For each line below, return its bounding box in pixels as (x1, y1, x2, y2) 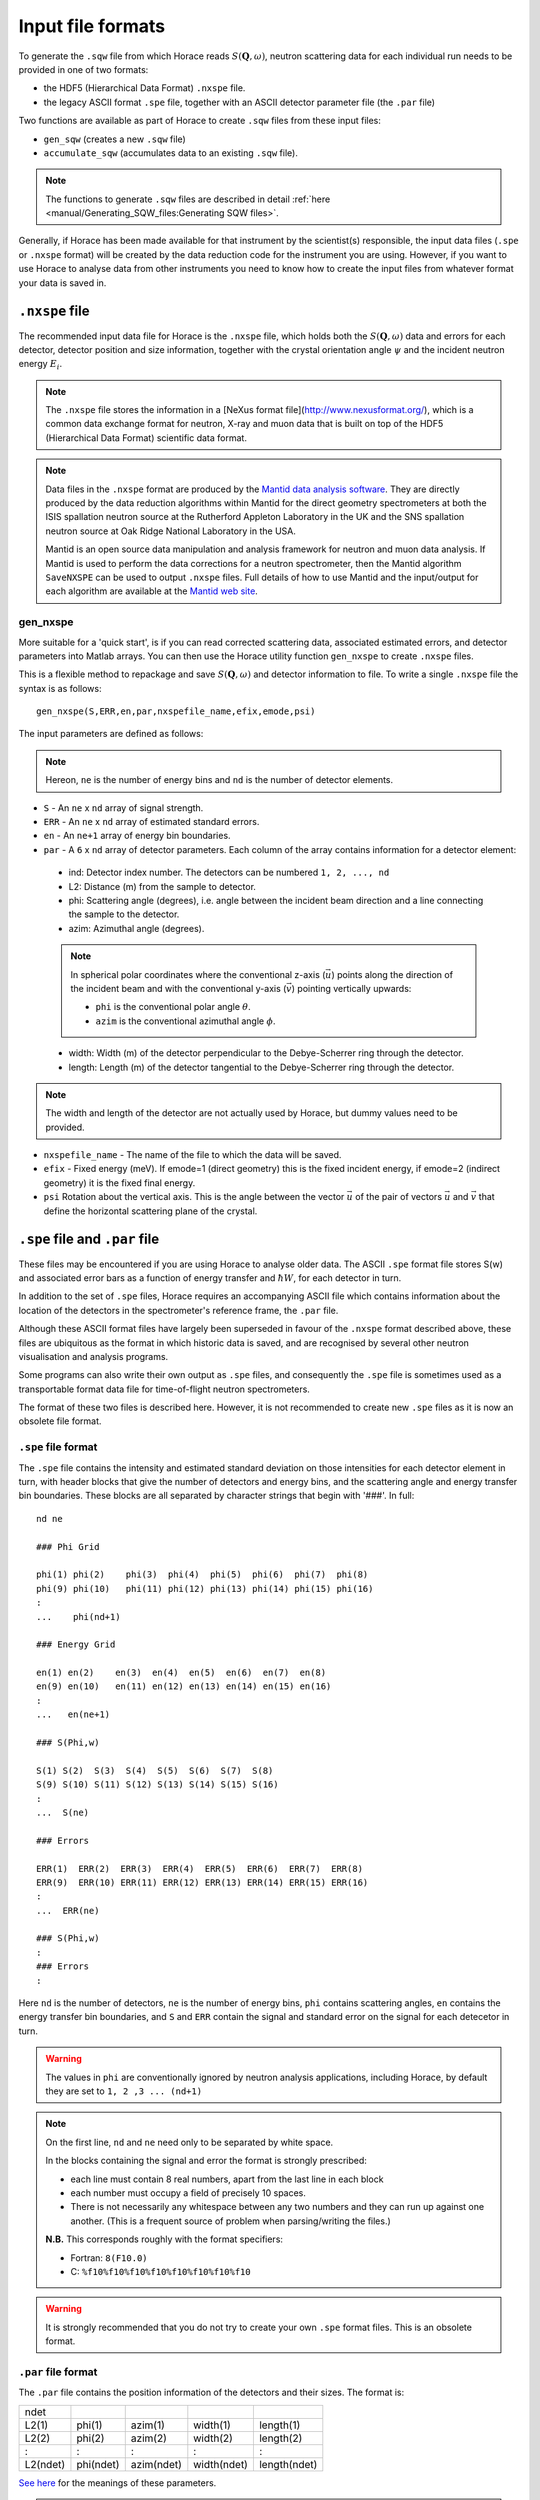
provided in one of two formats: (18, 63, 149, 75)
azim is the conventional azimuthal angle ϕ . (95, 1015, 276, 1027)
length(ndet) (258, 2457, 318, 2471)
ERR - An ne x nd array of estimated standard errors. (43, 816, 260, 828)
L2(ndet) (24, 2457, 66, 2471)
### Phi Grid (36, 1541, 100, 1552)
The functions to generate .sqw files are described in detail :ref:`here (45, 193, 331, 205)
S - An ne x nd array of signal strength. (43, 801, 204, 814)
